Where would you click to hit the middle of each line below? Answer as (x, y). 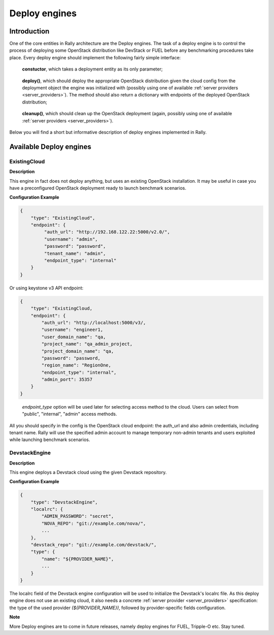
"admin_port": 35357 (67, 380)
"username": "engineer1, (72, 330)
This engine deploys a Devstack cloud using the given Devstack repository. (88, 472)
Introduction (29, 31)
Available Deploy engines (50, 146)
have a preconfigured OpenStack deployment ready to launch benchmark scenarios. (98, 188)
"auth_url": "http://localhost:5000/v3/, (94, 323)
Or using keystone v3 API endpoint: (46, 288)
